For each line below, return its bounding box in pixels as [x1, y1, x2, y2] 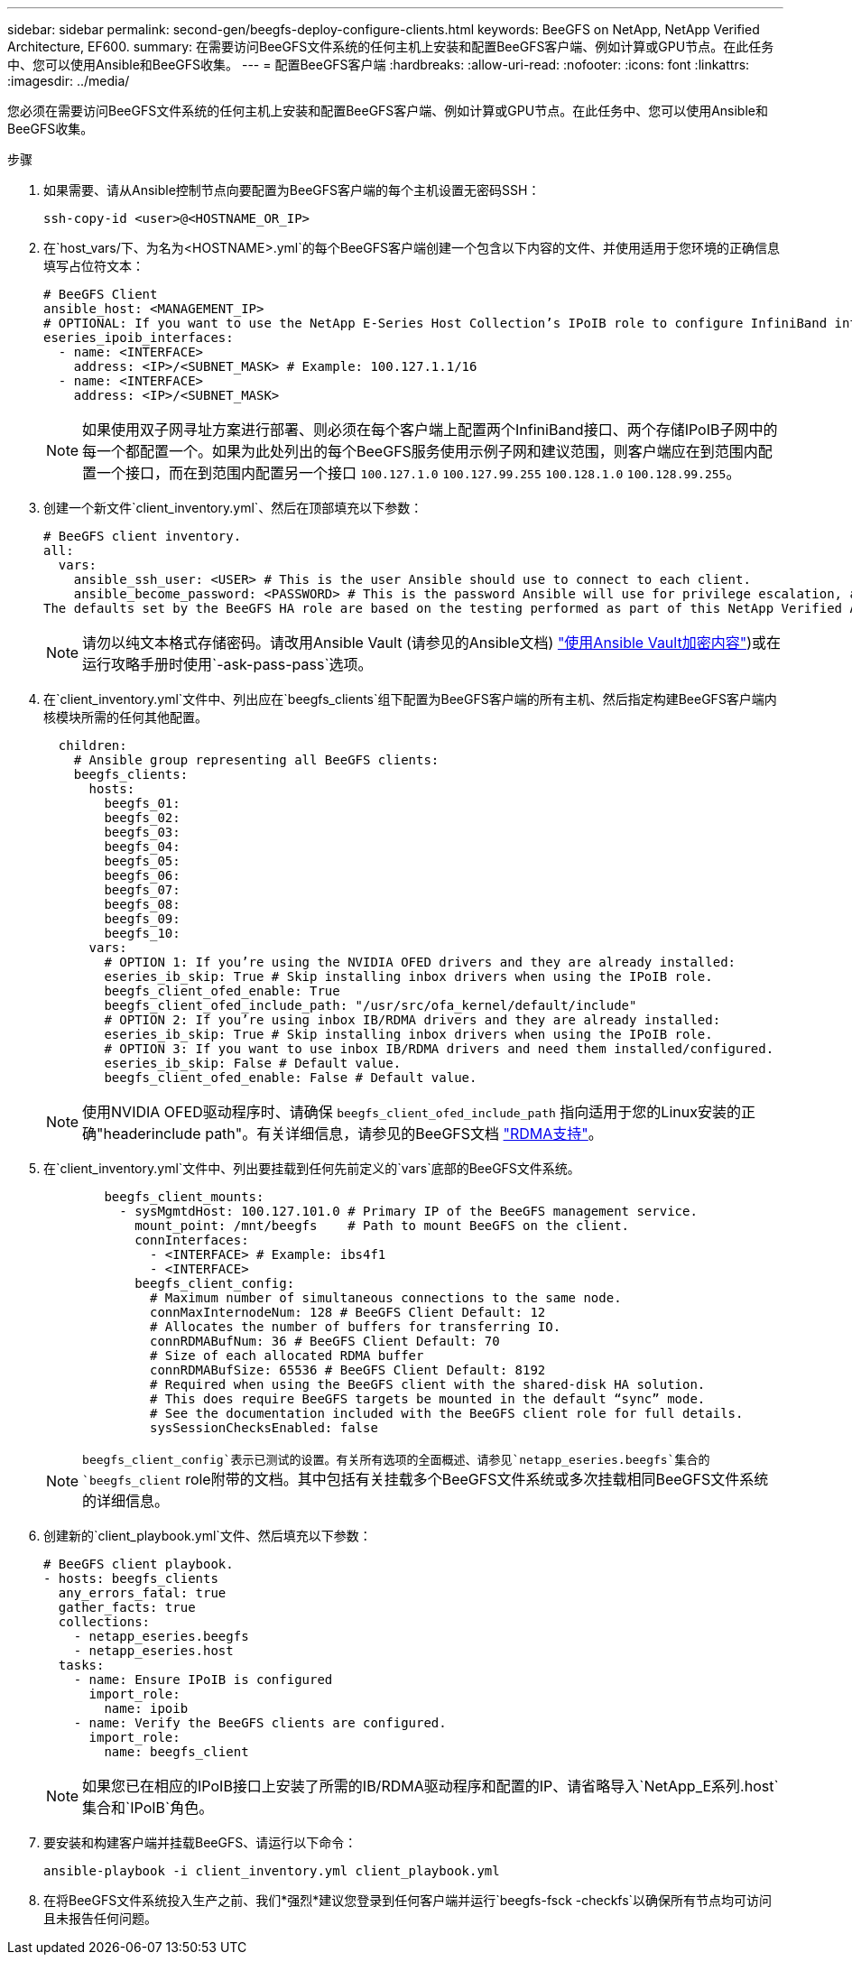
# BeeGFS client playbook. [43, 1557, 234, 1571]
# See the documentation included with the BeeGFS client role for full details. [150, 1406, 744, 1421]
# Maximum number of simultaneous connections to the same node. [150, 1291, 622, 1305]
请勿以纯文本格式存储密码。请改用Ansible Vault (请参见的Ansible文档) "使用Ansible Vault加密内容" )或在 [82, 634, 781, 652]
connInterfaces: [134, 1233, 249, 1247]
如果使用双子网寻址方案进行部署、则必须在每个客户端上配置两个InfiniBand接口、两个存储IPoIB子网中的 [82, 421, 778, 439]
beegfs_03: [104, 825, 181, 839]
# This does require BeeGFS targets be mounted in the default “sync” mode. [150, 1392, 706, 1406]
